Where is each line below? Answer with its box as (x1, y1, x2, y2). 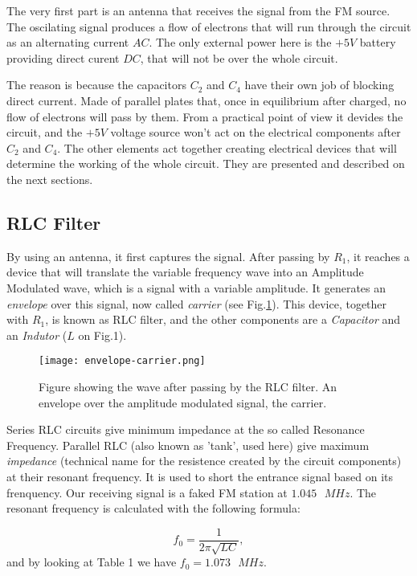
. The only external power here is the (149, 34, 332, 51)
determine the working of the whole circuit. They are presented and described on (6, 155, 405, 172)
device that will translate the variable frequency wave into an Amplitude (6, 263, 364, 280)
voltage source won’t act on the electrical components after (110, 124, 401, 141)
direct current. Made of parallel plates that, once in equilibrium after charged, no (6, 92, 407, 108)
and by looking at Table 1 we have (6, 554, 177, 570)
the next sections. (6, 170, 93, 187)
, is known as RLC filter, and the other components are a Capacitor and (45, 311, 401, 328)
